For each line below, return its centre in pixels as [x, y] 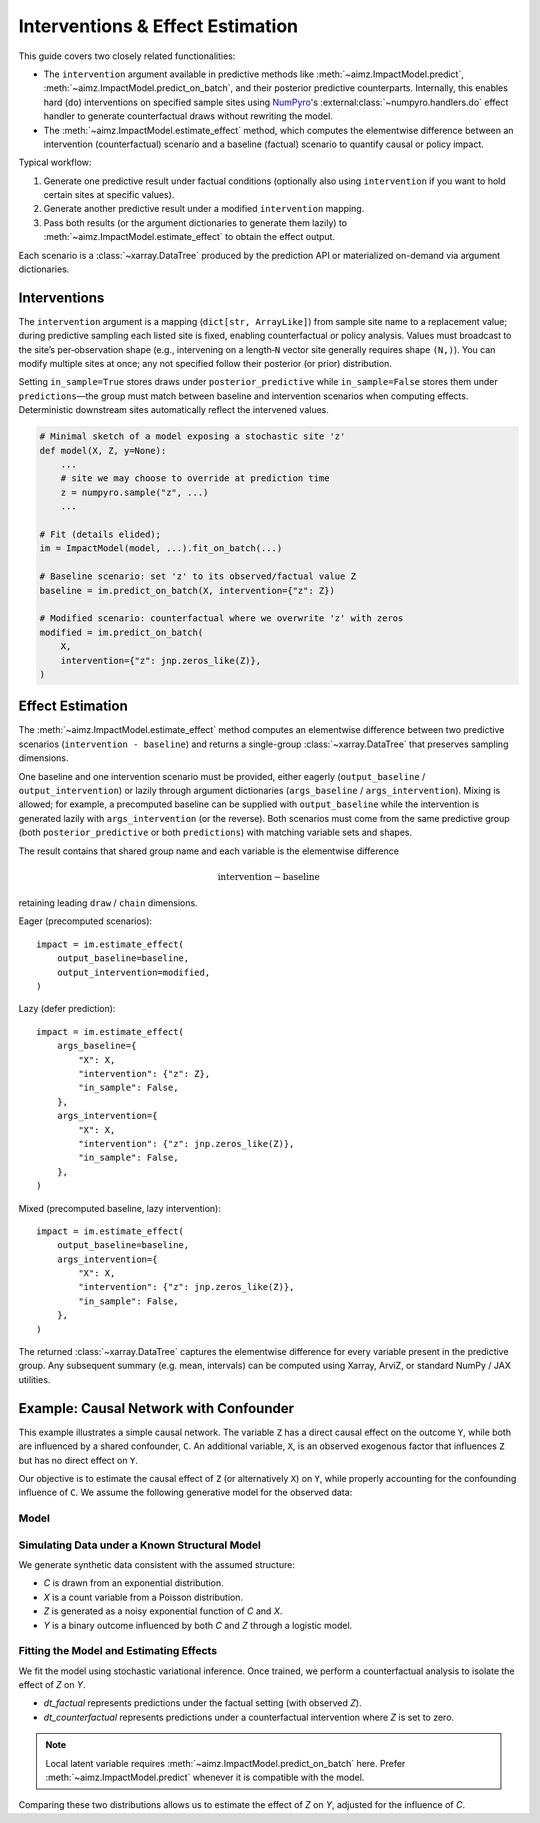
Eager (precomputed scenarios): [85, 921]
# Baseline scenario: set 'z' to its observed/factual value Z [198, 576]
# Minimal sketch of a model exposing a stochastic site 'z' [192, 436]
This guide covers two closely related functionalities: [127, 56]
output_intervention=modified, [133, 972]
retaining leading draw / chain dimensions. [108, 903]
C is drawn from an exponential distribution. [133, 1583]
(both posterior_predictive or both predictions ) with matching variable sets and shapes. [215, 832]
